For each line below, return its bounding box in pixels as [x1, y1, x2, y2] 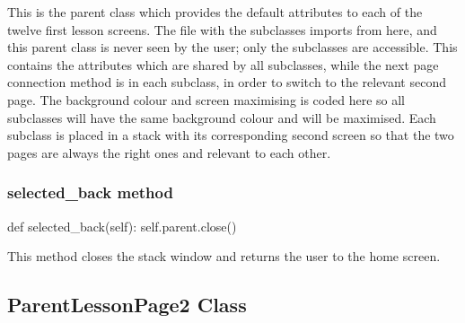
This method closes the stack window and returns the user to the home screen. [7, 247, 441, 266]
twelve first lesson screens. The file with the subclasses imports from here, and [7, 20, 437, 39]
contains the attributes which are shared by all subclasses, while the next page [7, 55, 439, 74]
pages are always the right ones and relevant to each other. [7, 143, 331, 161]
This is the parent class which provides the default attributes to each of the [7, 3, 423, 21]
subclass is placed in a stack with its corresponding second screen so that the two [7, 126, 454, 144]
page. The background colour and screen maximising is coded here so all [7, 90, 406, 109]
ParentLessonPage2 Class [7, 291, 247, 319]
